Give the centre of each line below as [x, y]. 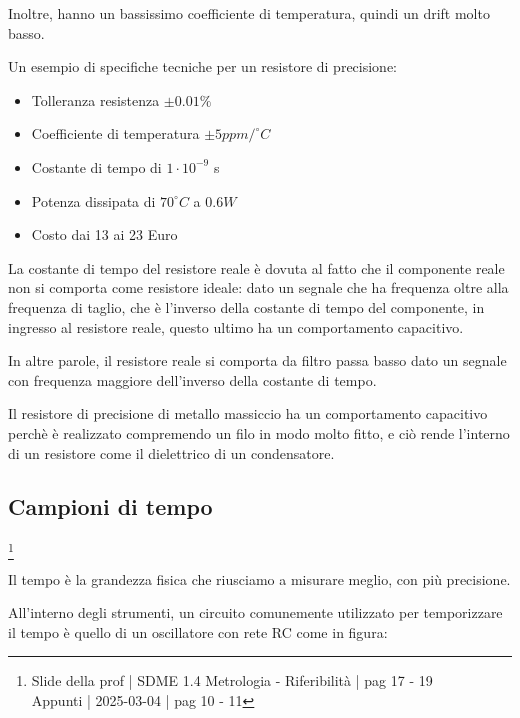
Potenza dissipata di [93, 200]
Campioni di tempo [110, 506]
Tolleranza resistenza [95, 99]
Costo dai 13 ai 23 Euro [104, 234]
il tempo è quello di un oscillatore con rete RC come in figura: [198, 631]
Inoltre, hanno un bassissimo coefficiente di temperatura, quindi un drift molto [249, 13]
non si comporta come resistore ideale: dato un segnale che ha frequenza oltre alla [258, 287]
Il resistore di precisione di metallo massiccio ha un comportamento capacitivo [248, 413]
